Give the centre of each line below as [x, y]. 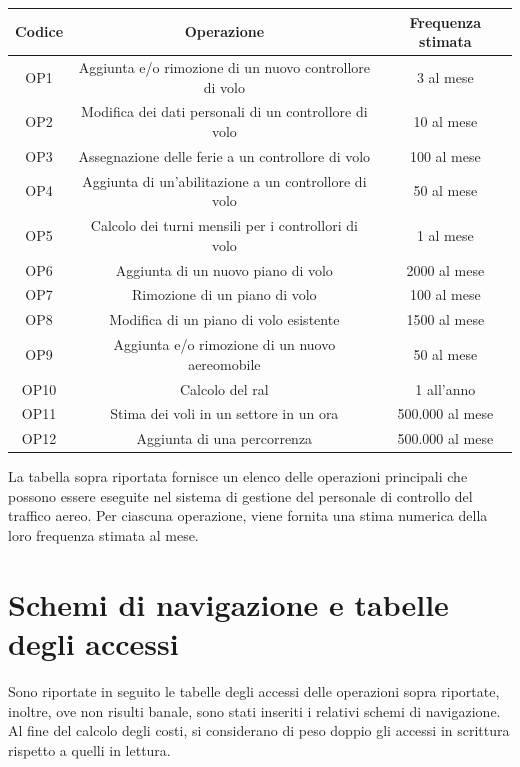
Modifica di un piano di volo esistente [224, 319]
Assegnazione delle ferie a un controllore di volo [224, 155]
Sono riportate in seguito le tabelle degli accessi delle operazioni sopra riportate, [254, 690]
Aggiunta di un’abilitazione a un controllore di [224, 180]
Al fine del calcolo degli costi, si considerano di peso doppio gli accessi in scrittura [259, 730]
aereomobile [224, 363]
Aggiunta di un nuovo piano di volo [224, 269]
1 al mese [445, 234]
